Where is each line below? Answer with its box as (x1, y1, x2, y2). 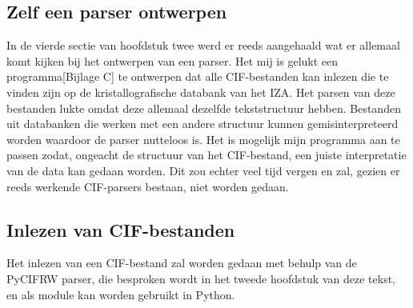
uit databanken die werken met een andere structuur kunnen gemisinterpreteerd (6, 115, 399, 132)
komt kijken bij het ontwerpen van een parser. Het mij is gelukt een (6, 52, 339, 69)
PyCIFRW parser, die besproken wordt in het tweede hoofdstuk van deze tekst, (6, 270, 395, 286)
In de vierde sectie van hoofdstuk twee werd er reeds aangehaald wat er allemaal (6, 37, 400, 54)
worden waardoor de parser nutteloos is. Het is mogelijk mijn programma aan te (6, 130, 400, 147)
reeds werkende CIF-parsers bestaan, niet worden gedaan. (6, 178, 289, 194)
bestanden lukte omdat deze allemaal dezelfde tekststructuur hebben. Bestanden (6, 99, 401, 116)
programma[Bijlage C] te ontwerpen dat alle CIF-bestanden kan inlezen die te (6, 68, 389, 85)
